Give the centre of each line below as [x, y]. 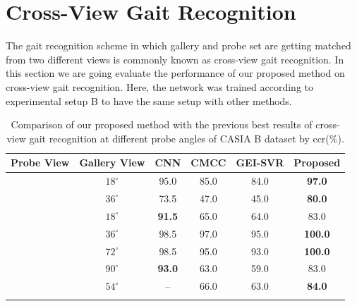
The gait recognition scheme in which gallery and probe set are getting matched [178, 45]
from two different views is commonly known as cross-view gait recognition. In [175, 59]
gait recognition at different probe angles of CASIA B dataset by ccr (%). [187, 138]
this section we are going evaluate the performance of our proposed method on [175, 73]
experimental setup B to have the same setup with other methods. [149, 100]
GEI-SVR [260, 163]
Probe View [40, 163]
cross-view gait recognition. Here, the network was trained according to [159, 86]
